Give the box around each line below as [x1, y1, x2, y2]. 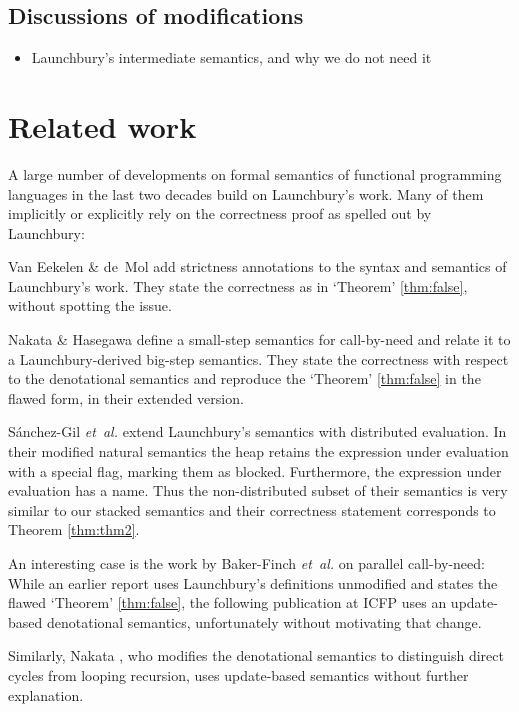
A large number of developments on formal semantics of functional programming [8, 163, 502, 184]
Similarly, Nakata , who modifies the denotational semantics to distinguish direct [8, 645, 504, 666]
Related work [8, 105, 197, 146]
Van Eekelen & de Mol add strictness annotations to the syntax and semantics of [8, 256, 507, 277]
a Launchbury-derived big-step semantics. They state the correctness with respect [8, 348, 509, 369]
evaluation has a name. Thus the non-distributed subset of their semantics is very [8, 480, 508, 501]
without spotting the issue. [8, 295, 172, 316]
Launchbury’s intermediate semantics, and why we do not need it [31, 47, 432, 68]
